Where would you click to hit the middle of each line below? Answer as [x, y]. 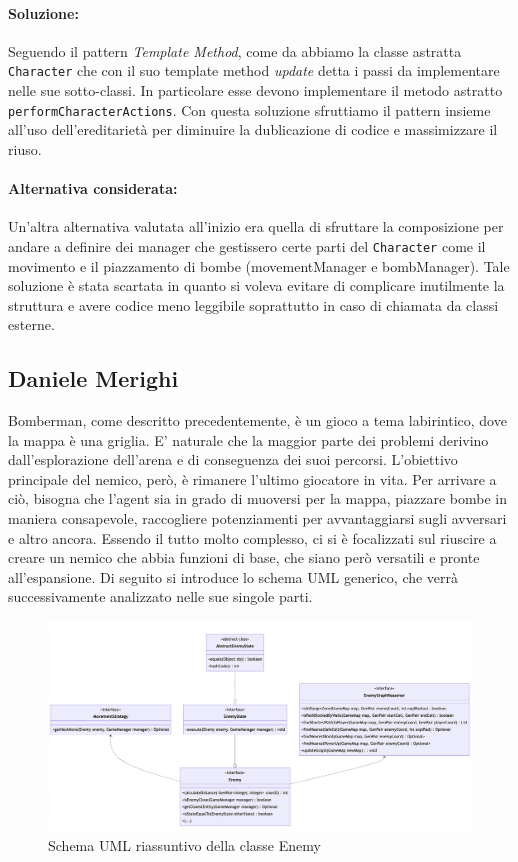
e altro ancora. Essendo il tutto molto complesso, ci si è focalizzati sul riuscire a [252, 537]
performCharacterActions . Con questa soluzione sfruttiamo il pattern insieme [249, 109]
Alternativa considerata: [93, 188]
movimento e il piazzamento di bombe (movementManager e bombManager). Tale [259, 265]
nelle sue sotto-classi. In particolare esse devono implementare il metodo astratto [255, 90]
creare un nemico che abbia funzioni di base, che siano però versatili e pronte [244, 557]
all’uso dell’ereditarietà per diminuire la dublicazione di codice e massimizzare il [253, 129]
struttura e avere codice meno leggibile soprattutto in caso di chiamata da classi [253, 304]
